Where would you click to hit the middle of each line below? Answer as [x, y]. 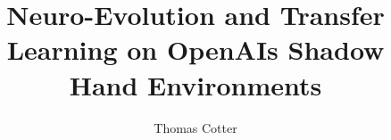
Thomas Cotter [195, 127]
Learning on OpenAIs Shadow [195, 49]
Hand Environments [195, 84]
